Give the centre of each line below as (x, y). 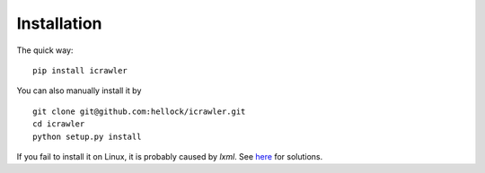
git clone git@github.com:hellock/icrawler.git (139, 111)
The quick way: (45, 50)
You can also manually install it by (79, 91)
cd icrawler (59, 124)
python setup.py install (87, 136)
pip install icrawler (80, 70)
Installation (59, 23)
